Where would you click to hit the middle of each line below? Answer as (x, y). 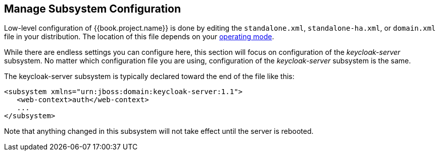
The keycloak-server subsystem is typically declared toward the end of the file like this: (149, 76)
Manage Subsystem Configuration (92, 9)
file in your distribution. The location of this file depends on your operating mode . (139, 37)
